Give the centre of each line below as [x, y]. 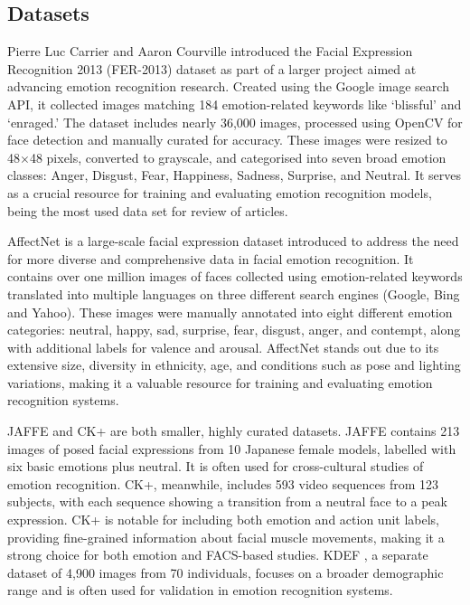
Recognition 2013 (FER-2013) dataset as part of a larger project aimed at [212, 68]
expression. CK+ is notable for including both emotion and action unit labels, [224, 520]
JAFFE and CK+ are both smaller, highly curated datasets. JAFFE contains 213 [234, 431]
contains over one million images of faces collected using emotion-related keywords [235, 276]
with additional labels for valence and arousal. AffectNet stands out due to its [223, 347]
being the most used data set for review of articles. [148, 210]
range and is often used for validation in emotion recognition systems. [200, 590]
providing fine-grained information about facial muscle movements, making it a [226, 537]
